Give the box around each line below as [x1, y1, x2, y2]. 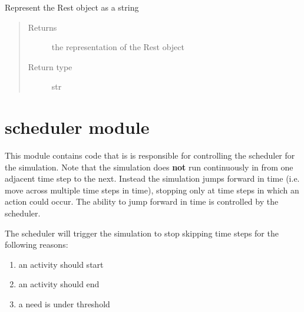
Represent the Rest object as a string [5, 1, 139, 13]
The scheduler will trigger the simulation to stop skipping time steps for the [5, 226, 279, 239]
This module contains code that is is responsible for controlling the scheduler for [5, 149, 295, 162]
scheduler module [5, 115, 150, 139]
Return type [28, 60, 72, 73]
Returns [28, 21, 57, 33]
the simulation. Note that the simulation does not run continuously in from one [5, 160, 293, 173]
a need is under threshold [18, 298, 110, 310]
